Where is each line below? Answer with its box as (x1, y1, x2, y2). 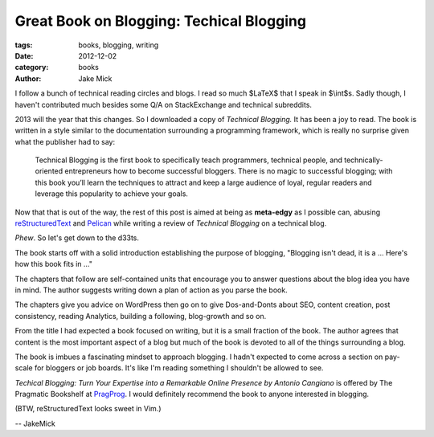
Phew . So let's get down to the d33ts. (14, 233, 140, 243)
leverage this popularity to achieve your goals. (35, 189, 189, 198)
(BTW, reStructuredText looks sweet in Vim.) (14, 404, 162, 414)
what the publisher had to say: (14, 137, 116, 146)
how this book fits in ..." (14, 259, 92, 269)
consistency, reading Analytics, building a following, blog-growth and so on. (14, 311, 267, 321)
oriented (35, 166, 63, 176)
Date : (14, 51, 34, 60)
